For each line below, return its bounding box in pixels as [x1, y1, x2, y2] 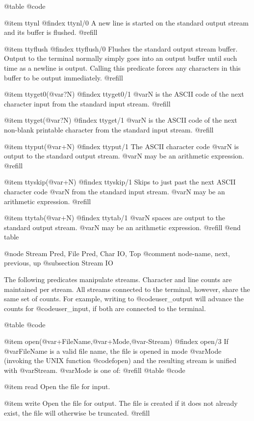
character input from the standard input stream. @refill [4, 98, 171, 108]
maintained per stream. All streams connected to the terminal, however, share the [4, 284, 250, 294]
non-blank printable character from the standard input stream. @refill [4, 124, 214, 134]
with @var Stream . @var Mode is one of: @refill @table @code [4, 365, 185, 375]
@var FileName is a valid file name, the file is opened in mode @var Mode [4, 345, 222, 356]
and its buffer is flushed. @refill [4, 27, 98, 37]
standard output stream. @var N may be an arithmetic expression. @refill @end [4, 222, 241, 232]
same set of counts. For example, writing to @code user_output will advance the [4, 293, 244, 304]
